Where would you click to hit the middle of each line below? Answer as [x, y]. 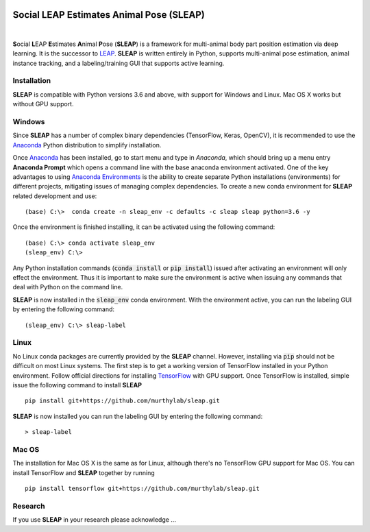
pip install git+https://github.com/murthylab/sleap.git [123, 401]
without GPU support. [43, 104]
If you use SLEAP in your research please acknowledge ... [94, 520]
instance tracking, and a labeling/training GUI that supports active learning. [119, 63]
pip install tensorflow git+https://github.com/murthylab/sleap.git [142, 489]
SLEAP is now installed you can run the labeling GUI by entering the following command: [138, 416]
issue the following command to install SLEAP [77, 385]
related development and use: [55, 196]
